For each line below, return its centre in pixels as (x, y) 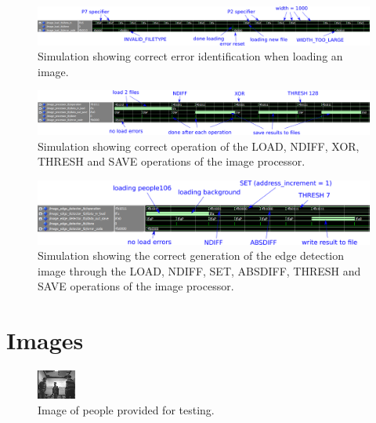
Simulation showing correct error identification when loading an (190, 56)
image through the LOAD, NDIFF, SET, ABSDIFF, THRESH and (199, 270)
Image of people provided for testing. (126, 409)
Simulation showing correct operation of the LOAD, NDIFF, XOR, (199, 146)
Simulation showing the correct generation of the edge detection (191, 255)
